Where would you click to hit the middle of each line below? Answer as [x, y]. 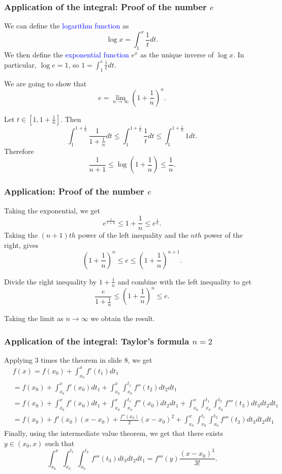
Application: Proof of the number [74, 191]
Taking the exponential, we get [52, 210]
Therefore [19, 151]
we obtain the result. [123, 318]
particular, [20, 64]
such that [60, 443]
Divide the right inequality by [51, 281]
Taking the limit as [34, 318]
